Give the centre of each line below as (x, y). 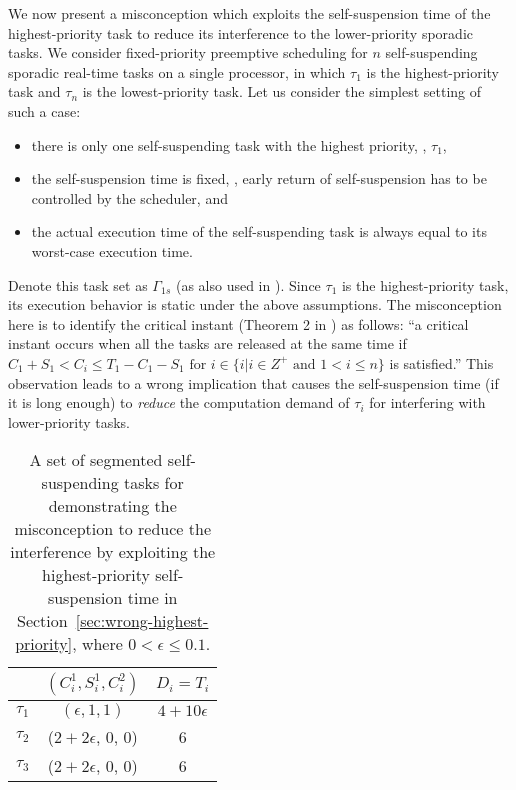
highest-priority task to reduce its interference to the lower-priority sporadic (240, 32)
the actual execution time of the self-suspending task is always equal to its (259, 231)
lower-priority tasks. (69, 421)
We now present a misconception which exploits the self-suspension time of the (249, 13)
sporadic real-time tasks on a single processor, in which (177, 71)
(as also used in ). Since (248, 284)
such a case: (44, 110)
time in (152, 598)
